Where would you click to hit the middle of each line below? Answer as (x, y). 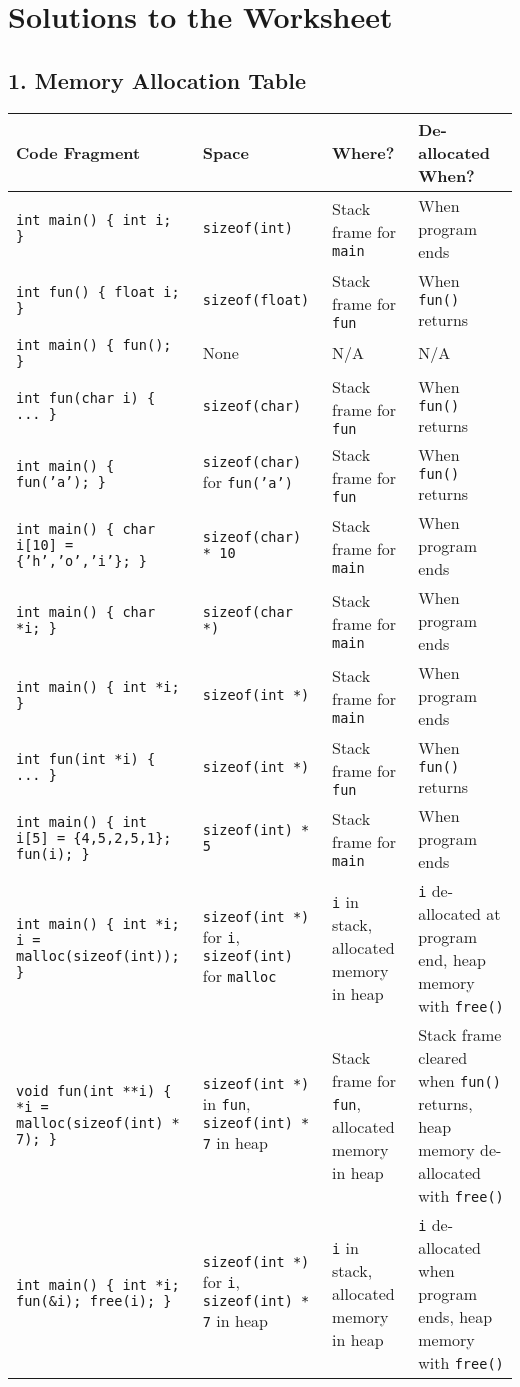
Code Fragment (78, 152)
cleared (443, 1057)
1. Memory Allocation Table (157, 79)
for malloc (239, 975)
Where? (363, 152)
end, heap (452, 959)
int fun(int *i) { (86, 758)
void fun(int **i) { (94, 1090)
